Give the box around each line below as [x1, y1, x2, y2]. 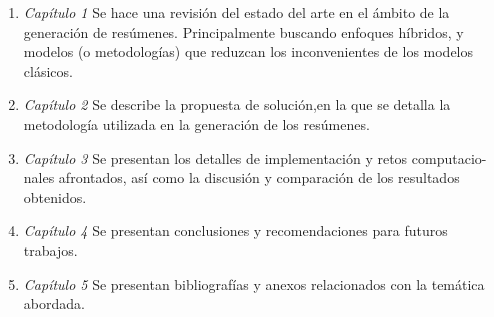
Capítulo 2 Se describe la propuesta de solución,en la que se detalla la [23, 94, 451, 115]
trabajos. [23, 239, 78, 260]
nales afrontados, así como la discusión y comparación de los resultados [23, 167, 460, 188]
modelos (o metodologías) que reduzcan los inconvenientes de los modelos [23, 41, 474, 62]
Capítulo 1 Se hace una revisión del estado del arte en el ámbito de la [23, 2, 450, 22]
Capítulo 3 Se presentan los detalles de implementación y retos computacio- [23, 147, 487, 168]
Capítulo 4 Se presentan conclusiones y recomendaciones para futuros [23, 220, 448, 241]
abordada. [23, 293, 85, 314]
